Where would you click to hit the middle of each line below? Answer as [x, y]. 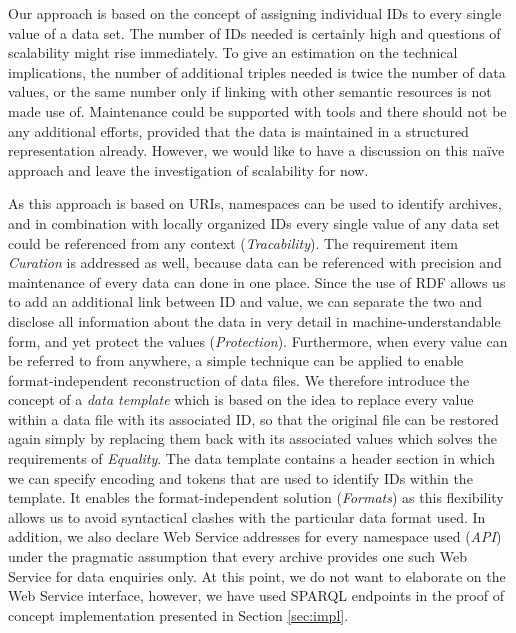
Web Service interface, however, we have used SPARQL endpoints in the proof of [256, 595]
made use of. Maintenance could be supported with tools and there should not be [257, 110]
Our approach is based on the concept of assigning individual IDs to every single [255, 13]
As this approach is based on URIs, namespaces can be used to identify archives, [255, 203]
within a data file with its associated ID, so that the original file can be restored [253, 418]
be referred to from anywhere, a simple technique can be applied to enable [236, 360]
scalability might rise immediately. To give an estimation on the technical [233, 52]
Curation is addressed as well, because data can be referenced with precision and [255, 262]
